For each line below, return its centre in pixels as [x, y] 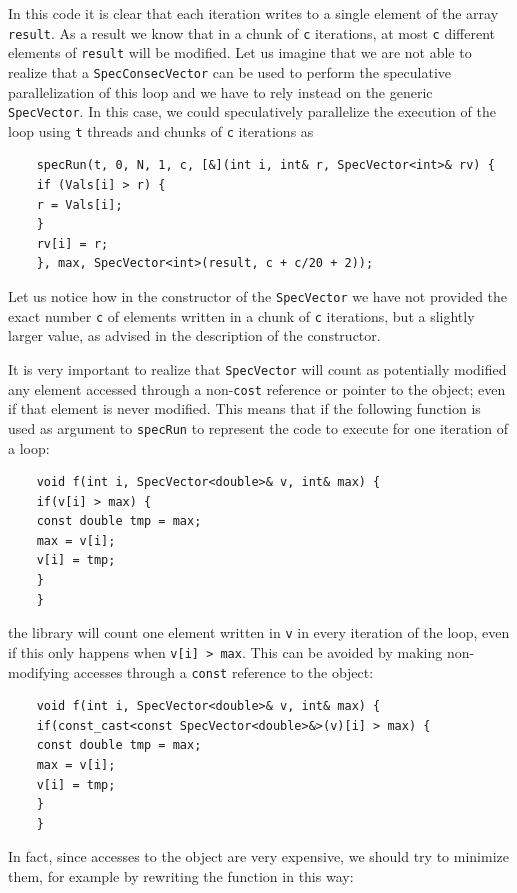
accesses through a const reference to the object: [223, 671]
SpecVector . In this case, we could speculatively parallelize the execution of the [252, 111]
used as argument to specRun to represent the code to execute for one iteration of [258, 427]
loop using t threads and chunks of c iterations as [161, 130]
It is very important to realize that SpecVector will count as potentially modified [257, 368]
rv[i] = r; [72, 243]
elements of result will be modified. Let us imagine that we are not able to [240, 52]
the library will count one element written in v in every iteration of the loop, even [259, 632]
